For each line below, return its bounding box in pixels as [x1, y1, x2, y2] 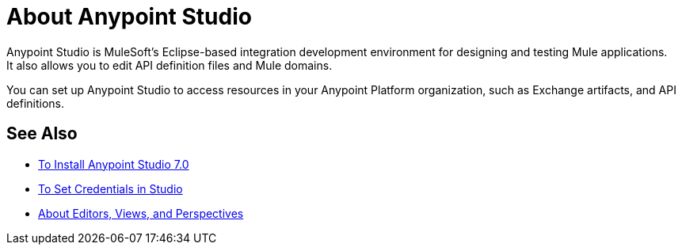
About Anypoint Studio [6, 3, 252, 30]
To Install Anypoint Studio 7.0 [38, 157, 189, 171]
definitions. [6, 96, 65, 110]
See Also [6, 124, 78, 144]
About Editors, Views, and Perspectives [38, 206, 244, 220]
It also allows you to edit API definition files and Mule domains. [6, 58, 333, 72]
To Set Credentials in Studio [38, 181, 183, 196]
